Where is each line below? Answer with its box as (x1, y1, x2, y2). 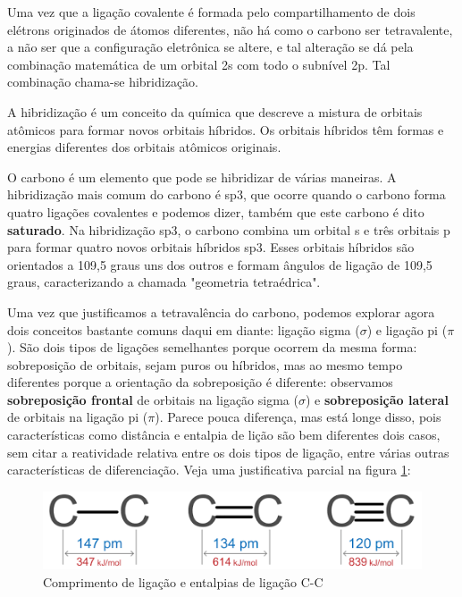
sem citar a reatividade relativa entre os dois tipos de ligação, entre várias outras (7, 442, 449, 461)
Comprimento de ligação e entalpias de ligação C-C (43, 572, 323, 591)
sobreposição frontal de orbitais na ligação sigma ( (7, 390, 298, 408)
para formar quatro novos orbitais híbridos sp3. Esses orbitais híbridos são (7, 238, 415, 256)
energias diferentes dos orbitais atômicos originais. (7, 138, 281, 156)
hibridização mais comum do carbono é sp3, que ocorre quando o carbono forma (7, 185, 446, 204)
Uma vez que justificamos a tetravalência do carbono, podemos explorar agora (7, 302, 435, 321)
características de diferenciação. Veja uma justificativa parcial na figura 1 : (7, 460, 411, 479)
